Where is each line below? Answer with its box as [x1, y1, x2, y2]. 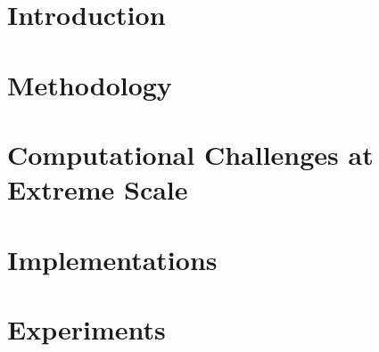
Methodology [7, 66, 172, 102]
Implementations [7, 241, 218, 277]
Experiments [7, 310, 166, 347]
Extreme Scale [7, 171, 188, 208]
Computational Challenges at [7, 135, 374, 172]
